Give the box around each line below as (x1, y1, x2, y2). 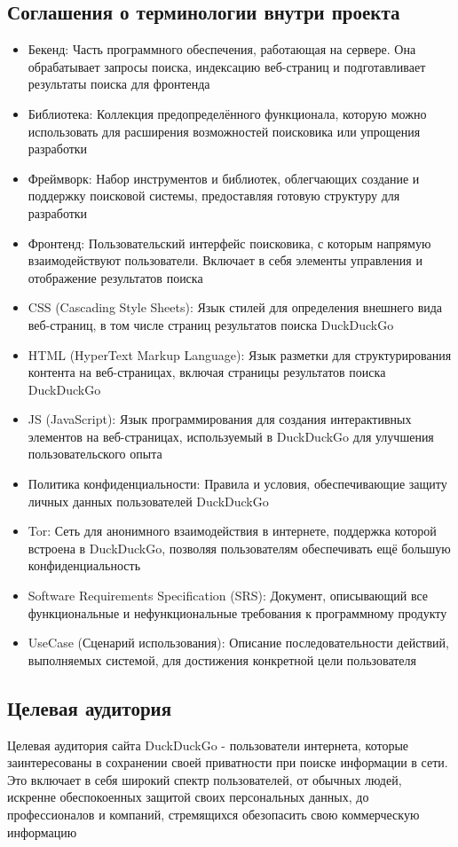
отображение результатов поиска (28, 268, 203, 286)
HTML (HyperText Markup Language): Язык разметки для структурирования (28, 345, 452, 364)
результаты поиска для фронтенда (28, 75, 210, 93)
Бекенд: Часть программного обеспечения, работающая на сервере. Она (28, 40, 416, 59)
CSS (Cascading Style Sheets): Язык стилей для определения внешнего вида (28, 298, 443, 317)
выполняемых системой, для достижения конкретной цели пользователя (28, 650, 417, 669)
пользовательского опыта (28, 444, 162, 463)
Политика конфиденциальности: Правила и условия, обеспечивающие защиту (28, 474, 447, 493)
